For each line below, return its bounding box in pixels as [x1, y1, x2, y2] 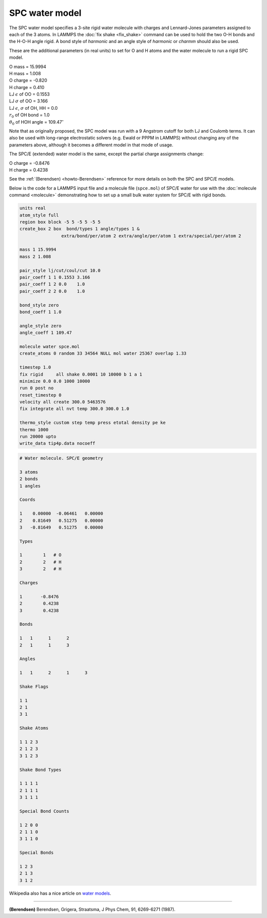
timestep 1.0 [19, 365, 51, 370]
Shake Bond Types [19, 767, 62, 773]
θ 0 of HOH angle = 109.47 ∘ [9, 118, 64, 126]
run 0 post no [19, 385, 54, 391]
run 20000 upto [19, 434, 56, 440]
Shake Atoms [19, 725, 49, 731]
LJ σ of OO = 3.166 [9, 98, 48, 104]
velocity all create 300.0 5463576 [19, 399, 106, 405]
